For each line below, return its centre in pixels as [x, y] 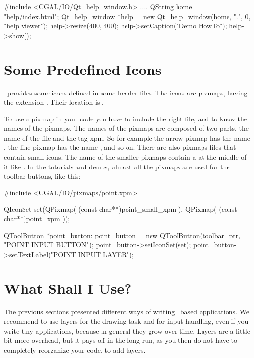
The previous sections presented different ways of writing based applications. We [127, 311]
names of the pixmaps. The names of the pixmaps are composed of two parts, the [127, 128]
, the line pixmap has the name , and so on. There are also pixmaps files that [120, 147]
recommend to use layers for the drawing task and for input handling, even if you [126, 321]
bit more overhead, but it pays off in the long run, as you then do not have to [121, 340]
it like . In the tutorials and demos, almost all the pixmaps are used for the [117, 166]
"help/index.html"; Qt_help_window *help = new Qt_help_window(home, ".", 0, [127, 16]
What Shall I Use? [68, 288]
